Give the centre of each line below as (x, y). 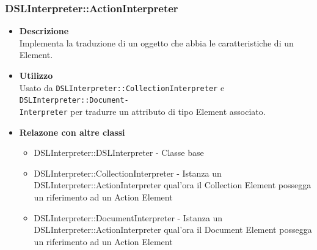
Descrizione (44, 31)
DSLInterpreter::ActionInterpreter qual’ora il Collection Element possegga (173, 185)
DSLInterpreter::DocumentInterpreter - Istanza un (128, 217)
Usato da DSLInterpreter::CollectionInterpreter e (122, 87)
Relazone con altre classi (72, 132)
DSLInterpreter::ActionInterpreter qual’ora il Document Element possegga (173, 230)
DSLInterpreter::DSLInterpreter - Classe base (119, 153)
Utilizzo (36, 75)
